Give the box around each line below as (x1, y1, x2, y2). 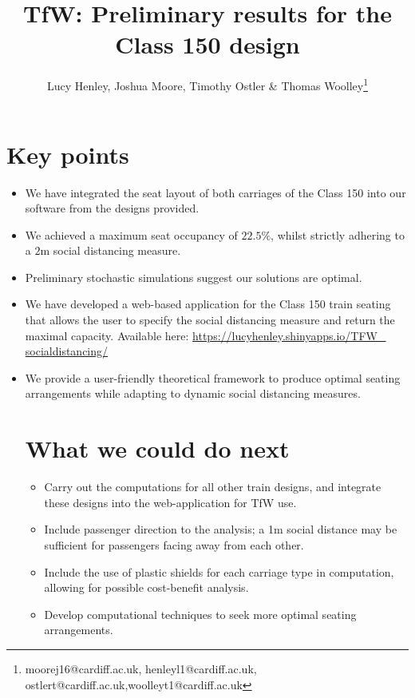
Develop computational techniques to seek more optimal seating (44, 605, 357, 622)
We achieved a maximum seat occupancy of (25, 226, 238, 243)
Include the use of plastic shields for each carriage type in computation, (44, 563, 394, 580)
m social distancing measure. (40, 242, 181, 259)
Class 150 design (115, 28, 300, 61)
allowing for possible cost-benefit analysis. (44, 579, 249, 596)
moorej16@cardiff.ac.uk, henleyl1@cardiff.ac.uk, (25, 660, 257, 676)
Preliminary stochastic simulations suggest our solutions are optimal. (25, 268, 362, 285)
